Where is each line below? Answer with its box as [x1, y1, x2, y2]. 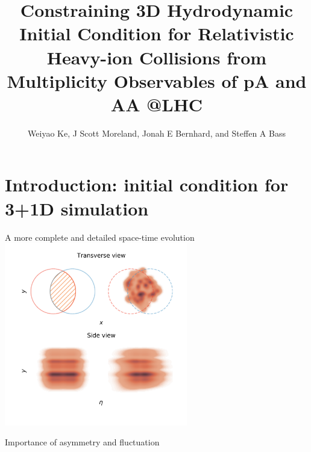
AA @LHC [110, 91, 203, 116]
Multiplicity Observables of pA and [7, 68, 307, 93]
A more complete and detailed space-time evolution [5, 231, 195, 243]
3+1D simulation [5, 196, 149, 220]
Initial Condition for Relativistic [19, 21, 294, 46]
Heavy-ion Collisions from [46, 45, 267, 69]
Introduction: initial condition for [5, 172, 289, 197]
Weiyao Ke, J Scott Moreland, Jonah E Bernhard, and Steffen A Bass [28, 126, 286, 139]
